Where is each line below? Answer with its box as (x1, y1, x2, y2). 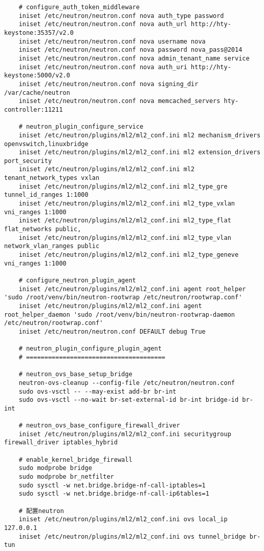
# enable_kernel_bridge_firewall (18, 456, 133, 463)
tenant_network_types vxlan (4, 174, 100, 182)
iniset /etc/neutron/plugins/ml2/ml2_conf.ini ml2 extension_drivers (18, 149, 261, 156)
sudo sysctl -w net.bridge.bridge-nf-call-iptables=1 (18, 481, 206, 489)
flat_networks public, (4, 226, 81, 233)
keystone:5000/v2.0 (4, 72, 70, 79)
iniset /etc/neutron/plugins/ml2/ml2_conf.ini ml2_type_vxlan (18, 200, 235, 208)
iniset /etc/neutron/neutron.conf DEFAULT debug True (18, 328, 206, 335)
